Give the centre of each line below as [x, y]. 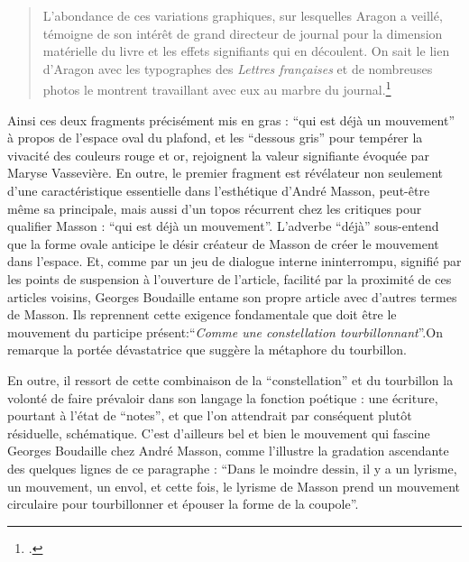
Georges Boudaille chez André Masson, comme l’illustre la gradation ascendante [228, 451]
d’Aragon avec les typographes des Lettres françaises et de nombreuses [238, 68]
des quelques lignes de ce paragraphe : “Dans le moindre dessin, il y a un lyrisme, [232, 468]
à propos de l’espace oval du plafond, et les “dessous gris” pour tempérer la [215, 138]
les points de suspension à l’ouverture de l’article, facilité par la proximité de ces [230, 278]
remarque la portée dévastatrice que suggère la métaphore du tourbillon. [207, 350]
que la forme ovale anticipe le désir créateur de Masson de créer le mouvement [223, 243]
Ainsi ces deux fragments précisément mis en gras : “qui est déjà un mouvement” [231, 120]
